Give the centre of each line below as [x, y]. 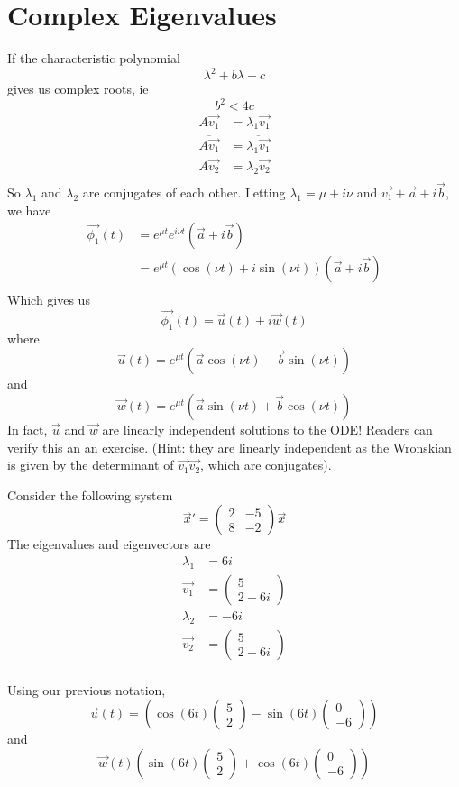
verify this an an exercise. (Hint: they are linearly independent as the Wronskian [229, 447]
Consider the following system [90, 494]
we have [29, 210]
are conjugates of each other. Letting [184, 192]
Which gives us [49, 300]
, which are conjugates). [266, 465]
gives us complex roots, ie [78, 89]
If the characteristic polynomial [94, 58]
